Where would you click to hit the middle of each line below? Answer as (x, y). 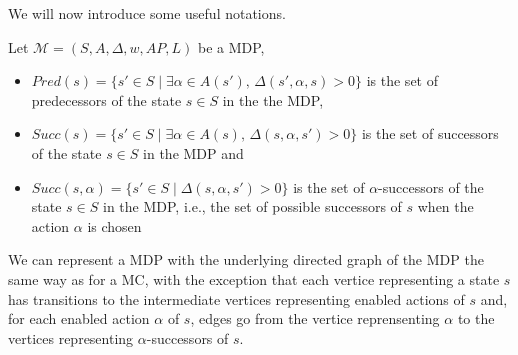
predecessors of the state (106, 99)
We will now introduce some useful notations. (147, 13)
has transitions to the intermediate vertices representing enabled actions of (236, 298)
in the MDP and (193, 152)
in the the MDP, (273, 99)
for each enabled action (79, 318)
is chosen (114, 225)
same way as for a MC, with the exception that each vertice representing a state (254, 278)
